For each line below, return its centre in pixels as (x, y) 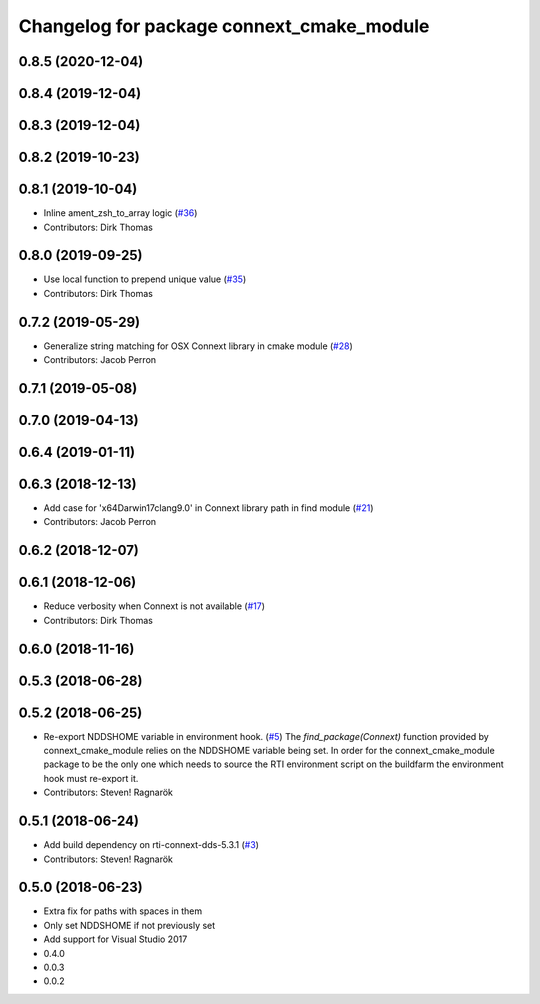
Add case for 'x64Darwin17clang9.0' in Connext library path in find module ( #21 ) (208, 508)
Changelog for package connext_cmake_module (224, 26)
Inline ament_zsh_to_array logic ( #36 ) (120, 213)
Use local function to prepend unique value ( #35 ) (145, 279)
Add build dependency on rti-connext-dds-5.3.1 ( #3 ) (151, 845)
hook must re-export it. (91, 778)
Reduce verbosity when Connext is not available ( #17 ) (154, 606)
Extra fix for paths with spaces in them (123, 911)
